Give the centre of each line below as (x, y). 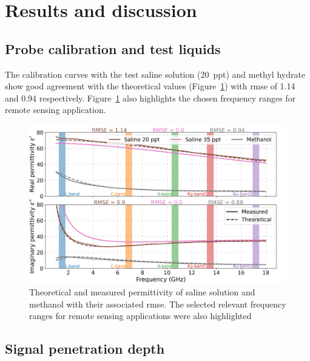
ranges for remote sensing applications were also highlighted (140, 316)
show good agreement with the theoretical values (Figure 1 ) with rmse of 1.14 (150, 86)
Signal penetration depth (85, 349)
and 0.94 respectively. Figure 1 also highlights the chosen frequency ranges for (150, 98)
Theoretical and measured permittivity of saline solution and (142, 292)
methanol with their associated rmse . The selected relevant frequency (158, 304)
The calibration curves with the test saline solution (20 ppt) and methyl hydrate (155, 74)
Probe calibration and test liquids (113, 48)
